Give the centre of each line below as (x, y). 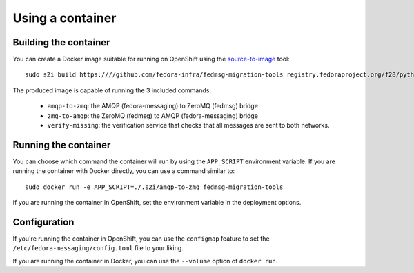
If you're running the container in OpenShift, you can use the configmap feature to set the (141, 239)
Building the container (61, 42)
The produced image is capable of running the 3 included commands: (112, 90)
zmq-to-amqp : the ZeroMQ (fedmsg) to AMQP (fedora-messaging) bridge (153, 115)
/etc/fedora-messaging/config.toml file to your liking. (98, 248)
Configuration (43, 222)
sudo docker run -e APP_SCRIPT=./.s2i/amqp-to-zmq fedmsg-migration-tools (154, 187)
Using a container (65, 18)
